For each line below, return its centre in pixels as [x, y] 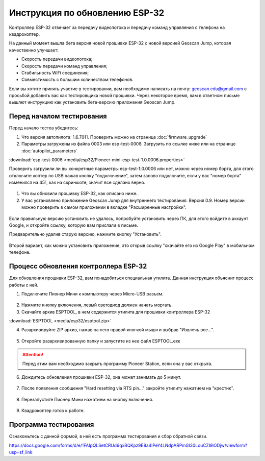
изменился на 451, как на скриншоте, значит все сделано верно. [77, 182]
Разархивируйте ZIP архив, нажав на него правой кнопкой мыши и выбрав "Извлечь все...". [118, 330]
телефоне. [20, 252]
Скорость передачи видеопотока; [57, 59]
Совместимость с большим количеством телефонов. [77, 80]
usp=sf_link [21, 452]
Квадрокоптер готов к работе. [53, 411]
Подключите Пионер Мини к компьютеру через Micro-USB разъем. [93, 293]
